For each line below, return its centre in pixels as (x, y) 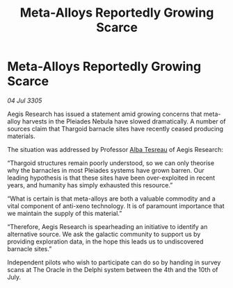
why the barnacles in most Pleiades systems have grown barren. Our (106, 170)
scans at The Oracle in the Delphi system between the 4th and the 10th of (113, 269)
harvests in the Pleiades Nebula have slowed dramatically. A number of (124, 121)
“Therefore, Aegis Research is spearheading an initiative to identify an (107, 226)
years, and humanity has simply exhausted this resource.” (90, 185)
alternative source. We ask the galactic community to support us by (104, 234)
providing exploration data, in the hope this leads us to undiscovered (105, 242)
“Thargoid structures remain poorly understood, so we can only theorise (111, 163)
